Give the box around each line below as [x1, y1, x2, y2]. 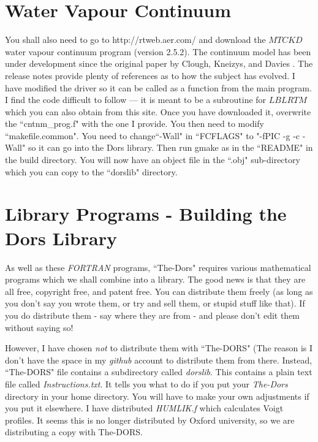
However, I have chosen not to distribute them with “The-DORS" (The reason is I [5, 341, 313, 354]
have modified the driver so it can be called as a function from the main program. [5, 81, 312, 94]
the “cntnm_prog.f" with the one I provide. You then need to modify [5, 117, 265, 130]
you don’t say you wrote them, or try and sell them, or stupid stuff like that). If [5, 297, 305, 310]
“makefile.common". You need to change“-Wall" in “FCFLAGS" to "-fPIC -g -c [5, 129, 300, 142]
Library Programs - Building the [5, 201, 287, 226]
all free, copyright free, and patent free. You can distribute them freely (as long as [5, 284, 313, 297]
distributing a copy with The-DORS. [5, 425, 143, 438]
